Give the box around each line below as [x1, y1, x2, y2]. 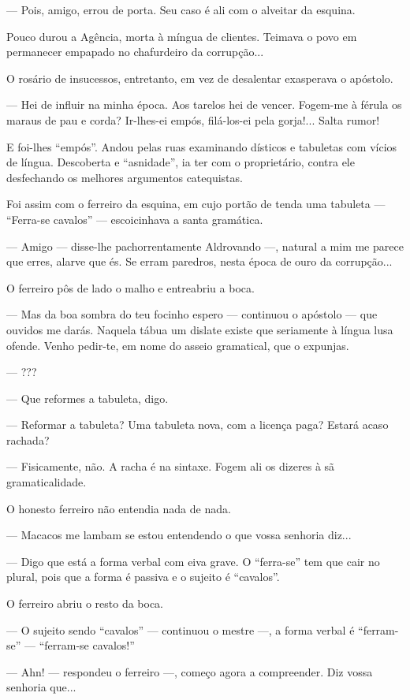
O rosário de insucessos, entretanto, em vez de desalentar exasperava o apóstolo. [6, 69, 393, 86]
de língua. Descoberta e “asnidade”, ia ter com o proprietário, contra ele [6, 154, 355, 170]
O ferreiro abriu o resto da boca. [6, 595, 164, 612]
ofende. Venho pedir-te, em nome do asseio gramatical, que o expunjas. [6, 337, 349, 353]
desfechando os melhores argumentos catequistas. [6, 169, 243, 185]
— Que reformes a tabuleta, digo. [6, 389, 169, 406]
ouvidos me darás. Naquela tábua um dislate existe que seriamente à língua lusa [6, 321, 393, 337]
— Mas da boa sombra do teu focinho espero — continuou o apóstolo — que [6, 306, 378, 322]
